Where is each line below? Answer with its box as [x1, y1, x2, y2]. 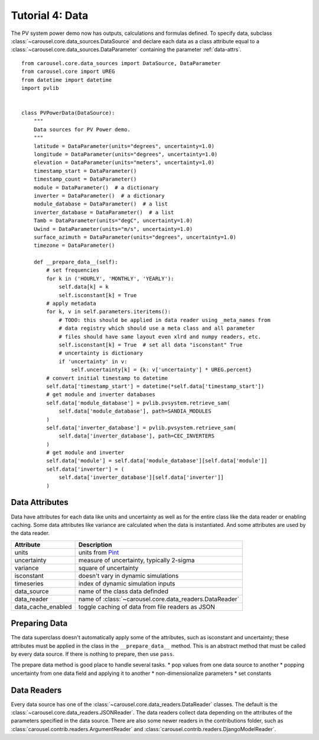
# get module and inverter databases [46, 391, 156, 398]
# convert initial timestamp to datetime [46, 375, 168, 381]
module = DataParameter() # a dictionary [33, 184, 159, 191]
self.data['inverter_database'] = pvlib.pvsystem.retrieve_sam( [46, 424, 236, 431]
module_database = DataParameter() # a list [33, 201, 168, 207]
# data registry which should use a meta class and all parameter [58, 325, 255, 332]
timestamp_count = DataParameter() [33, 176, 137, 183]
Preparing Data [11, 619, 68, 629]
